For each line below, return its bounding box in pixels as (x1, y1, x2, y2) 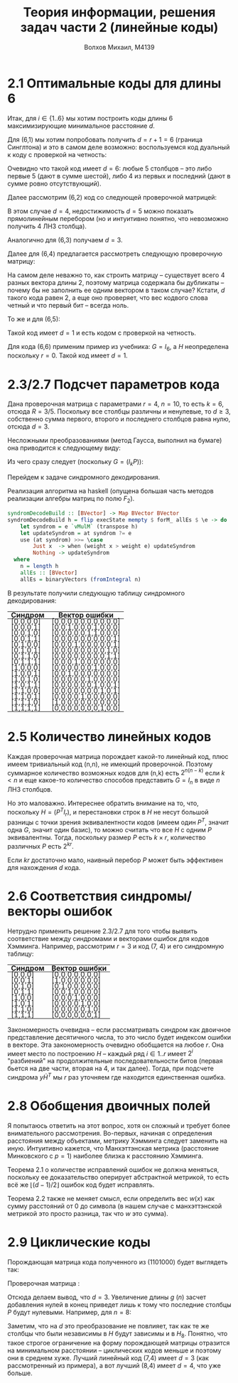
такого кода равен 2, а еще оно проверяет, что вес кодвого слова (7, 293, 208, 302)
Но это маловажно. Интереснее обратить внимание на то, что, (7, 799, 199, 807)
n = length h (20, 563, 59, 570)
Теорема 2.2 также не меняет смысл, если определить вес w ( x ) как (7, 1194, 215, 1202)
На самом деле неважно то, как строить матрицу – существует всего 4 (7, 271, 225, 279)
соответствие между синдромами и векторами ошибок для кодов (7, 934, 210, 942)
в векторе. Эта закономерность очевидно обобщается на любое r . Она (7, 1040, 224, 1049)
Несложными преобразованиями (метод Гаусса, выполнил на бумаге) (7, 436, 222, 445)
